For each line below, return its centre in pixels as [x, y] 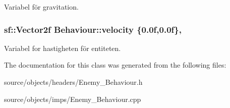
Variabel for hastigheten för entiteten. [63, 48]
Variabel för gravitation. [41, 7]
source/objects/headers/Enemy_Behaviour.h [73, 82]
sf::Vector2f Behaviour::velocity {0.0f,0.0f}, [93, 29]
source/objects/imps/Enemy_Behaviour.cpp [73, 99]
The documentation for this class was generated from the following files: [115, 65]
